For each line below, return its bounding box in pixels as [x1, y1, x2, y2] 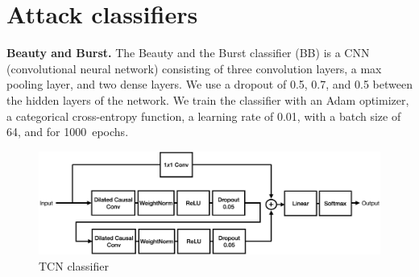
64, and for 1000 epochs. [6, 123, 129, 140]
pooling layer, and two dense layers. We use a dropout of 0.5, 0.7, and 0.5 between [6, 76, 413, 93]
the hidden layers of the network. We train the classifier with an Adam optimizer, [6, 91, 409, 108]
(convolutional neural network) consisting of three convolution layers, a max [6, 60, 382, 76]
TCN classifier [39, 258, 109, 275]
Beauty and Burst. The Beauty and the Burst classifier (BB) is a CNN [6, 44, 370, 61]
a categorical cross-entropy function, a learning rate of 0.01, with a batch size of [6, 107, 401, 124]
